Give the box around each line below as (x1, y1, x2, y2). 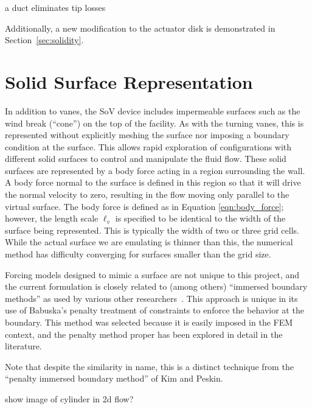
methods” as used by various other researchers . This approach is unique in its (5, 292, 298, 304)
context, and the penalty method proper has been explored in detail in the (5, 327, 283, 340)
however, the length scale (5, 212, 99, 225)
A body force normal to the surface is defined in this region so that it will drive (5, 176, 301, 189)
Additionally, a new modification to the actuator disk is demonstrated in (5, 21, 276, 34)
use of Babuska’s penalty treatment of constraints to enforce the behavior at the (5, 304, 304, 316)
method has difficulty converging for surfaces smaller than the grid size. (5, 248, 271, 260)
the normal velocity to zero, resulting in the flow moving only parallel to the (5, 188, 289, 201)
